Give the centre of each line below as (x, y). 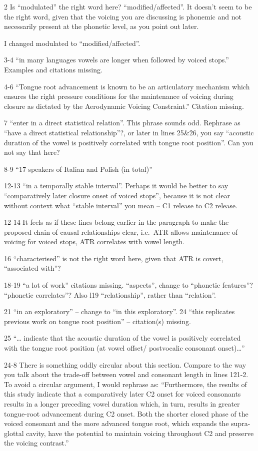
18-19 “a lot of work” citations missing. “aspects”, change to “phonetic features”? (128, 285)
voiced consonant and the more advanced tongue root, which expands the (116, 423)
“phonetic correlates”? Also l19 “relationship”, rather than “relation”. (110, 294)
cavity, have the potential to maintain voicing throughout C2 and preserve (140, 433)
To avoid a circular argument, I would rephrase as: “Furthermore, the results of (125, 384)
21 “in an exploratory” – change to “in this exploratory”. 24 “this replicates (119, 311)
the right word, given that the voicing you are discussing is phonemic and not (123, 16)
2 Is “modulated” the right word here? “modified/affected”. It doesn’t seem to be (128, 6)
